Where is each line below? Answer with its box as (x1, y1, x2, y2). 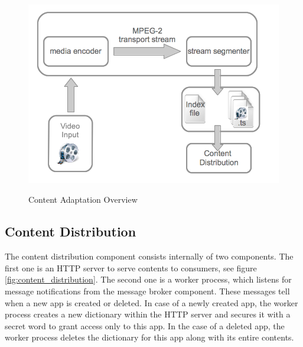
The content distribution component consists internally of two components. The (5, 250, 294, 262)
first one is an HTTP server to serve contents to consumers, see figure (5, 261, 257, 274)
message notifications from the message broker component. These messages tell (5, 284, 290, 297)
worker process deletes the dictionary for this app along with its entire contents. (5, 331, 294, 343)
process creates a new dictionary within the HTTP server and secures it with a (5, 308, 291, 320)
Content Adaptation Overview (28, 193, 138, 206)
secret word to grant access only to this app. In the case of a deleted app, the (5, 319, 285, 332)
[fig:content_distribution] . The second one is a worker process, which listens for (5, 273, 292, 286)
